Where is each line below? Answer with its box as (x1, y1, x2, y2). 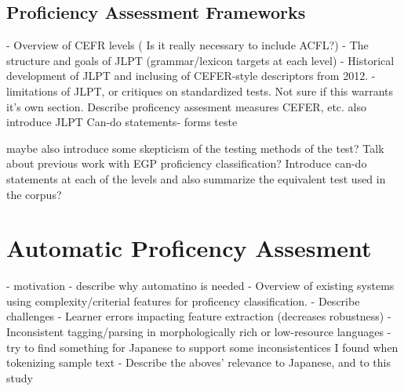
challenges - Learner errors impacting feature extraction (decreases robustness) (6, 308, 384, 324)
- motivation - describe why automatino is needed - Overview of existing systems (6, 277, 395, 294)
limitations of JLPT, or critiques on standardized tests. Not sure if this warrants (6, 82, 393, 99)
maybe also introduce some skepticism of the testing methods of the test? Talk (6, 139, 384, 156)
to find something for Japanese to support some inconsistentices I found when (24, 339, 399, 355)
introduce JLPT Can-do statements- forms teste (6, 114, 238, 130)
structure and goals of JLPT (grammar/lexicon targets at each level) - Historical (6, 52, 395, 68)
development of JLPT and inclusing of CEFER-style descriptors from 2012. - (6, 67, 376, 84)
